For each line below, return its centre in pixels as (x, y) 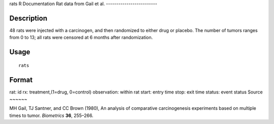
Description (28, 18)
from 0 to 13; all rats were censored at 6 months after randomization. (81, 38)
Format (21, 80)
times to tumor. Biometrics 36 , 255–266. (52, 115)
